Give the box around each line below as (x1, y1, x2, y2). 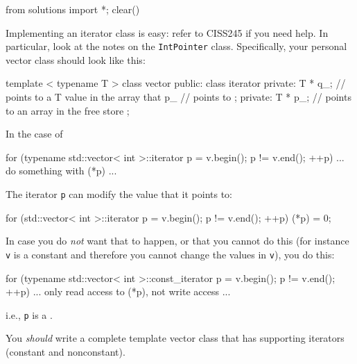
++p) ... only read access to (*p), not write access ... (6, 284, 231, 299)
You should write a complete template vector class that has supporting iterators (6, 331, 345, 345)
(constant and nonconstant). (6, 344, 125, 358)
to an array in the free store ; (6, 103, 130, 117)
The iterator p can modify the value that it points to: (6, 187, 233, 201)
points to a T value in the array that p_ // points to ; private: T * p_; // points (6, 90, 351, 104)
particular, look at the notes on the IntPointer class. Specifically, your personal (6, 39, 347, 53)
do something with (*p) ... (6, 163, 117, 178)
